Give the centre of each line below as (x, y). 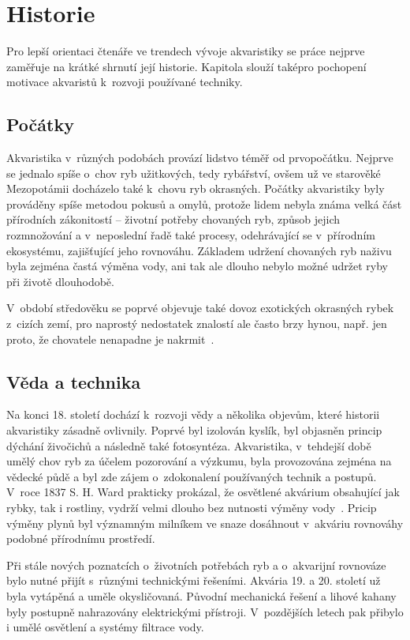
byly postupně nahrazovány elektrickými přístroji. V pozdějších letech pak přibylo (205, 611)
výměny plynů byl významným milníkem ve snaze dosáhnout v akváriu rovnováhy (205, 523)
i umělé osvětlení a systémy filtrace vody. (105, 627)
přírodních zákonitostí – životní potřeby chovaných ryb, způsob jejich (173, 219)
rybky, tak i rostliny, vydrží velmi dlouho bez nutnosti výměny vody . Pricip (192, 507)
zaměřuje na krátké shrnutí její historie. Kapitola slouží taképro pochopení (186, 66)
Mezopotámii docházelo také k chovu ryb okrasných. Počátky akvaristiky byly (196, 188)
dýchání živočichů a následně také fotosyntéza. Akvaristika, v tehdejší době (189, 445)
